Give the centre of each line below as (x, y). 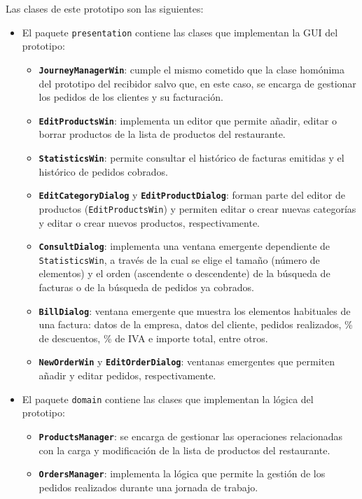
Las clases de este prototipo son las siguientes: (105, 8)
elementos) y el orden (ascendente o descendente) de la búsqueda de (185, 273)
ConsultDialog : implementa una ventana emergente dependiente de (185, 246)
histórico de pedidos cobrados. (103, 171)
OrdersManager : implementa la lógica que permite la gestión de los (182, 473)
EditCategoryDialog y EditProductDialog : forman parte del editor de (192, 195)
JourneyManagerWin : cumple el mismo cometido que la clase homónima (192, 69)
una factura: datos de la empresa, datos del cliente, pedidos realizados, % (196, 324)
